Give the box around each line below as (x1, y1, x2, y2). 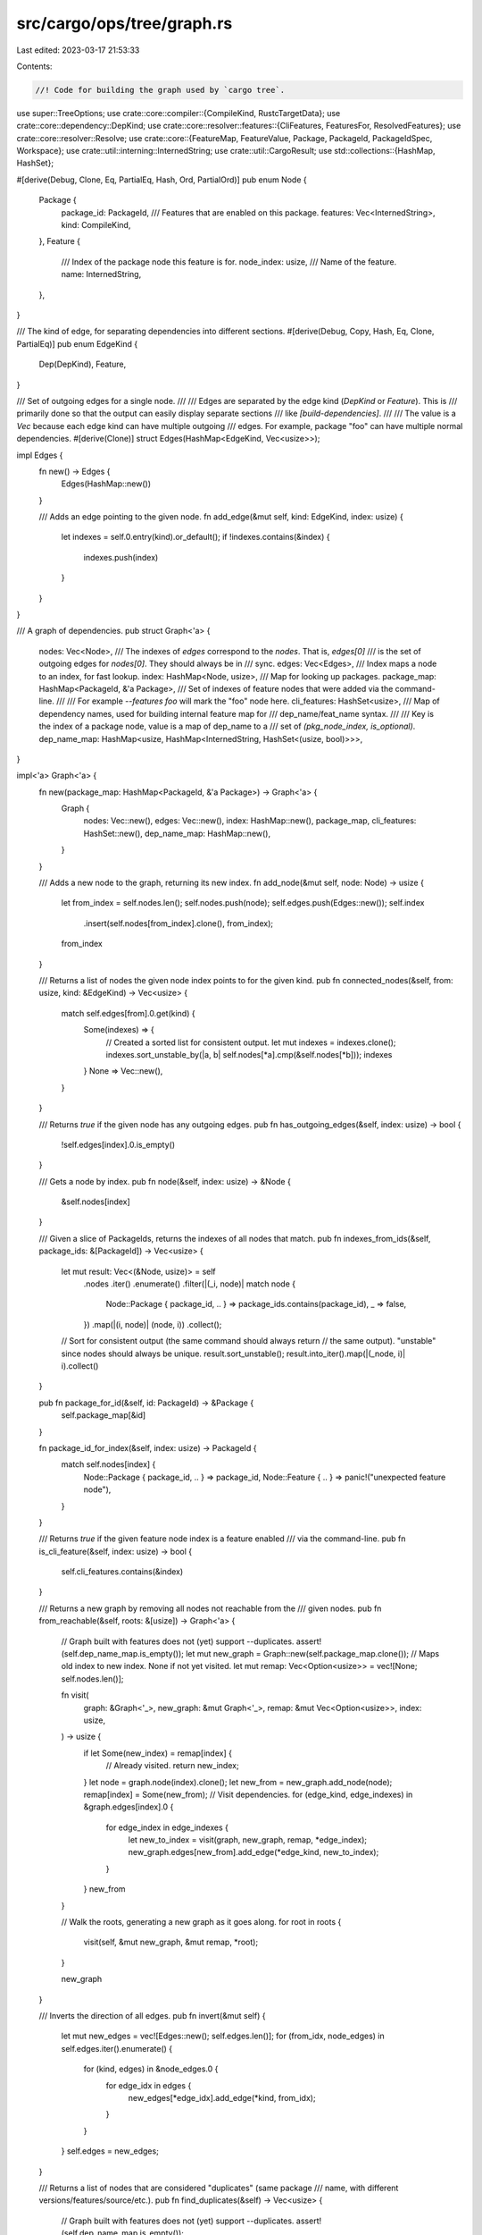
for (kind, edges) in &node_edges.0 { (83, 2063, 219, 2074)
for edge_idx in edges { (105, 2079, 192, 2091)
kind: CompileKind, (61, 220, 131, 231)
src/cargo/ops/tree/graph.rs (16, 13, 233, 33)
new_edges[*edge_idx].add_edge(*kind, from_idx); (128, 2092, 316, 2103)
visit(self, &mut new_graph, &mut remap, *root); (83, 1936, 259, 1948)
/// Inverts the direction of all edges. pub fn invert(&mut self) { (38, 2011, 266, 2020)
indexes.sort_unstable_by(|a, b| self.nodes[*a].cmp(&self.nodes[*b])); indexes (105, 1049, 393, 1059)
